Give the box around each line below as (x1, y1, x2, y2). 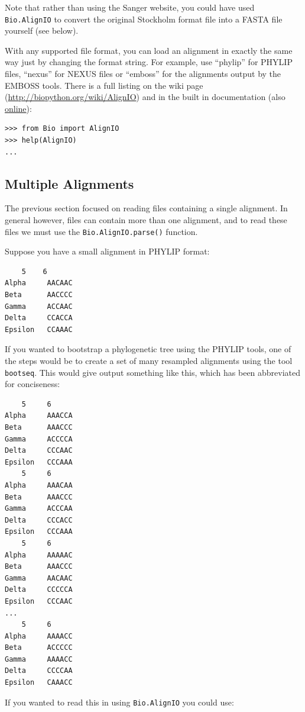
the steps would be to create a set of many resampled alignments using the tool (5, 354, 293, 366)
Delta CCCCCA (5, 585, 73, 594)
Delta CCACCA (5, 314, 73, 323)
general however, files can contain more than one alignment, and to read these (5, 213, 287, 225)
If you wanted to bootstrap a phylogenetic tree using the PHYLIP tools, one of (5, 343, 291, 355)
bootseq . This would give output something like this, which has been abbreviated (5, 366, 301, 378)
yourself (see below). (5, 24, 79, 37)
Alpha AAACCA (5, 411, 73, 420)
